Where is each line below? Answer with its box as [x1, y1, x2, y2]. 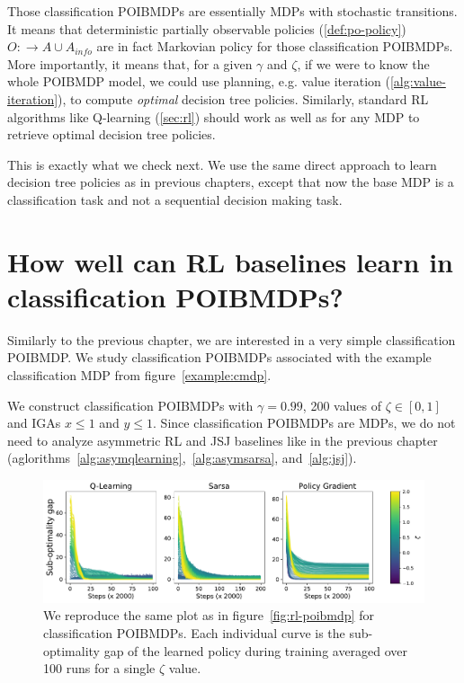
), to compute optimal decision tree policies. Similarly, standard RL [58, 89, 429, 108]
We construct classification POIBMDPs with [7, 395, 254, 414]
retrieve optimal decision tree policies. [7, 125, 216, 144]
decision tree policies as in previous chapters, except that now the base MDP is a [7, 173, 454, 191]
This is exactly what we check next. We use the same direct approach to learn [7, 155, 437, 173]
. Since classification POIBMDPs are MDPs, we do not [153, 413, 456, 432]
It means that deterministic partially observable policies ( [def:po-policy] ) [7, 19, 406, 38]
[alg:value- [389, 72, 446, 91]
